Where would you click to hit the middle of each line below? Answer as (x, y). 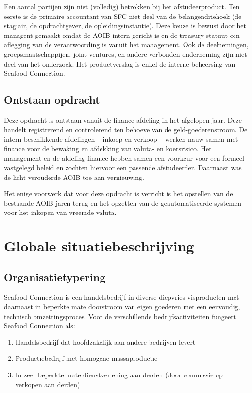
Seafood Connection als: (40, 326)
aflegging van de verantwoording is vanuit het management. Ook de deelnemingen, (126, 45)
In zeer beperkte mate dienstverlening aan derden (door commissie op (119, 375)
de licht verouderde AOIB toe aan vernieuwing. (74, 177)
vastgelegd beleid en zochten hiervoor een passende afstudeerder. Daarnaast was (123, 167)
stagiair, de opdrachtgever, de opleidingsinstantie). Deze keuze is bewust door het (125, 26)
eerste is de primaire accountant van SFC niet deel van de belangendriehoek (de (123, 16)
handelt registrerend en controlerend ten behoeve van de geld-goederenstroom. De (126, 129)
